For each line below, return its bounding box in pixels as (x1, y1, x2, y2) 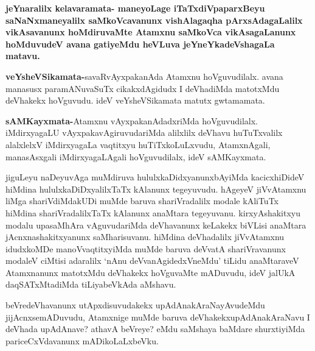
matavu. (5, 49, 40, 62)
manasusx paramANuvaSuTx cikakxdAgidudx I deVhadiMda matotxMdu (5, 82, 280, 94)
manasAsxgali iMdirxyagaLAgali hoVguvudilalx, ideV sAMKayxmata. (5, 150, 266, 163)
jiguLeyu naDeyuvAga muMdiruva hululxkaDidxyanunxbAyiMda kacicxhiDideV (5, 171, 305, 183)
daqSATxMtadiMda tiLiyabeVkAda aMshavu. (5, 278, 176, 291)
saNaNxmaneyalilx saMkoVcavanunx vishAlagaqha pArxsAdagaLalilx (5, 13, 303, 26)
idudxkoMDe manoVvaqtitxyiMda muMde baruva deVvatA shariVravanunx (5, 242, 286, 255)
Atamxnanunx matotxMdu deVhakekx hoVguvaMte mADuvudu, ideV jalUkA (5, 266, 296, 278)
